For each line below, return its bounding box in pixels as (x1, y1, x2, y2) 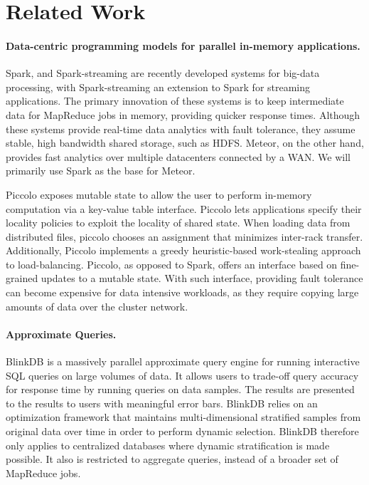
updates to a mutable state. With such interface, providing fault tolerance (41, 271, 363, 286)
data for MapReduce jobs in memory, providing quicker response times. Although (6, 107, 360, 122)
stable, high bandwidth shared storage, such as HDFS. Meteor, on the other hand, (6, 135, 364, 150)
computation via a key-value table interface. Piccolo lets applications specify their (6, 201, 362, 216)
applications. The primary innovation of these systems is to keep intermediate (6, 93, 344, 108)
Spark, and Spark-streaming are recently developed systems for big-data (6, 66, 320, 80)
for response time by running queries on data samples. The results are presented (6, 382, 355, 397)
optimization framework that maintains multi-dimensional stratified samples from (6, 410, 361, 424)
